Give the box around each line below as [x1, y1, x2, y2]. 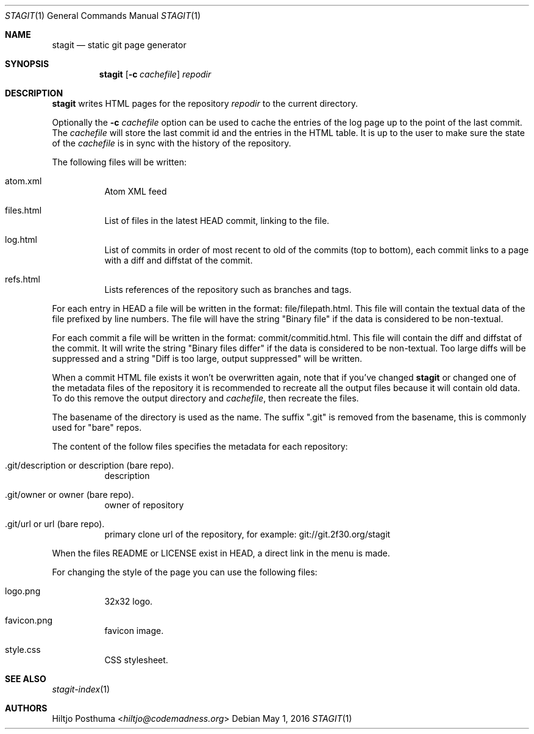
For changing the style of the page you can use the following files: [52, 567, 318, 577]
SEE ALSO [5, 674, 46, 684]
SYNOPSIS [5, 59, 49, 69]
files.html [5, 205, 42, 215]
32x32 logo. [104, 596, 153, 606]
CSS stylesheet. [104, 655, 168, 665]
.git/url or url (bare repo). [5, 519, 105, 529]
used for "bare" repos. [52, 422, 142, 433]
